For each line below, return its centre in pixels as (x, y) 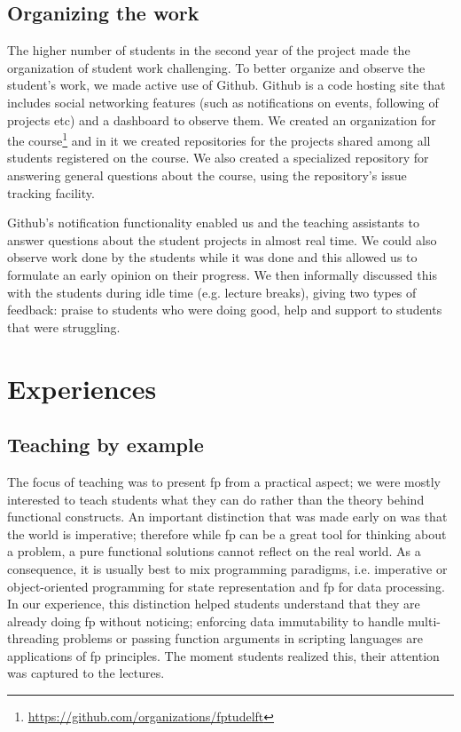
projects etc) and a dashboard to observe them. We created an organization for (222, 119)
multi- (425, 621)
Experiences (82, 388)
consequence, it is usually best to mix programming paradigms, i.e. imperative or (227, 568)
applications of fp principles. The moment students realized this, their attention (223, 655)
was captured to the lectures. (86, 673)
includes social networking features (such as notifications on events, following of (223, 102)
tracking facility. (51, 192)
